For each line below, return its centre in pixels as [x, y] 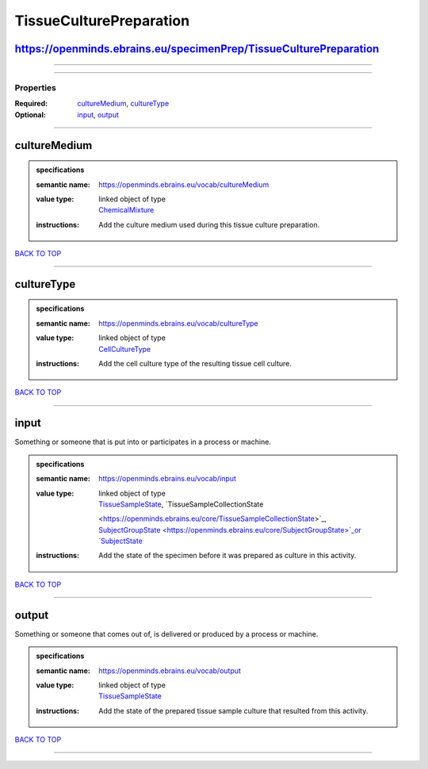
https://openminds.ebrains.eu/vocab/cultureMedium [184, 184]
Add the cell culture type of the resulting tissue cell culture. [195, 364]
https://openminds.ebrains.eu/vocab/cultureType [179, 323]
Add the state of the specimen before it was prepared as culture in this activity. [227, 556]
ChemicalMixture [126, 210]
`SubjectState [120, 541]
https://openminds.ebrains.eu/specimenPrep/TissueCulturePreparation [197, 49]
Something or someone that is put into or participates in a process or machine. [143, 442]
